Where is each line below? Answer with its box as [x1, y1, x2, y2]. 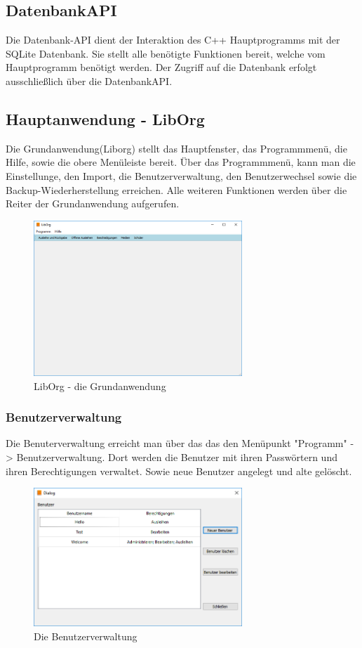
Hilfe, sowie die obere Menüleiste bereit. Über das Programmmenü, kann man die [6, 155, 356, 169]
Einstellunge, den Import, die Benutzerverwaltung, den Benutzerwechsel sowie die [6, 168, 357, 183]
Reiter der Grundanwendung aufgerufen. [6, 196, 180, 211]
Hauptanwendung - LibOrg [6, 108, 205, 129]
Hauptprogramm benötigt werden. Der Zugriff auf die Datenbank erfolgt [6, 60, 317, 74]
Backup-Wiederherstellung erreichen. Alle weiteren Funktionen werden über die [6, 182, 347, 197]
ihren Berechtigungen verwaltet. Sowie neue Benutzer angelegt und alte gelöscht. [6, 463, 352, 478]
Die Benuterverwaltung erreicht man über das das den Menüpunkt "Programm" [6, 436, 347, 451]
